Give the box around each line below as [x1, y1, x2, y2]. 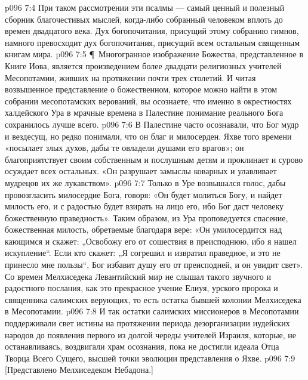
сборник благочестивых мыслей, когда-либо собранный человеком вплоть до [5, 13, 283, 25]
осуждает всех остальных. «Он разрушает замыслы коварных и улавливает [5, 165, 277, 177]
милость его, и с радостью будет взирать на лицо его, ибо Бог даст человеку [5, 200, 284, 212]
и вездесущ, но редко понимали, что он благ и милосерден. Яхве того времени [5, 129, 292, 142]
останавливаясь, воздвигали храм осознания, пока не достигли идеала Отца [5, 340, 279, 353]
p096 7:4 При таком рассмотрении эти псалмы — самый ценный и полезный [5, 1, 285, 13]
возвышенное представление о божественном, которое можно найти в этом [5, 83, 278, 95]
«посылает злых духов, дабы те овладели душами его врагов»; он [5, 141, 244, 154]
